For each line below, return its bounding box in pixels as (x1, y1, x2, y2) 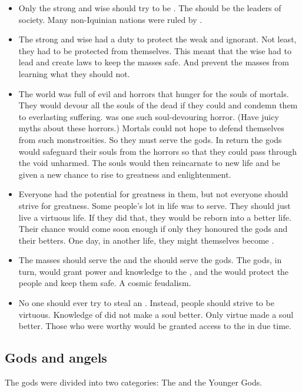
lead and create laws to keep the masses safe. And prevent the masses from (18, 56, 289, 68)
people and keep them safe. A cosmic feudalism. (18, 277, 191, 289)
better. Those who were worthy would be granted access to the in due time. (18, 320, 291, 332)
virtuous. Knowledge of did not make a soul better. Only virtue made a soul (18, 308, 294, 320)
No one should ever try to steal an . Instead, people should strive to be (18, 297, 274, 309)
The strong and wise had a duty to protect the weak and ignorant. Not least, (18, 33, 297, 45)
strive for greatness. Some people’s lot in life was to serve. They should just (18, 199, 291, 211)
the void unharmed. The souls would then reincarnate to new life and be (18, 157, 280, 169)
